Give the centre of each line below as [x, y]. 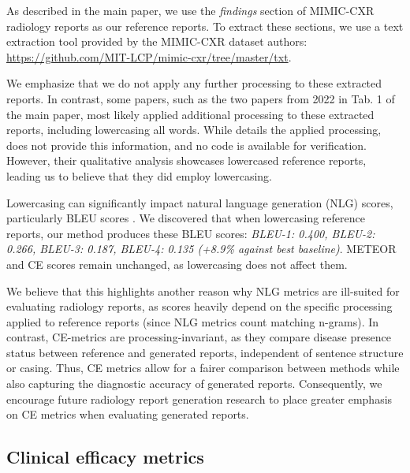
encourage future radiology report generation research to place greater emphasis [199, 399]
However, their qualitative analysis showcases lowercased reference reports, [186, 160]
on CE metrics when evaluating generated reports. [128, 414]
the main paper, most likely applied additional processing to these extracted [190, 114]
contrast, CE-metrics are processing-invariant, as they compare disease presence [199, 337]
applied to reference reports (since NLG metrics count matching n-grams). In [193, 321]
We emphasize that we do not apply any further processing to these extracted [194, 83]
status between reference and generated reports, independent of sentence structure [205, 352]
